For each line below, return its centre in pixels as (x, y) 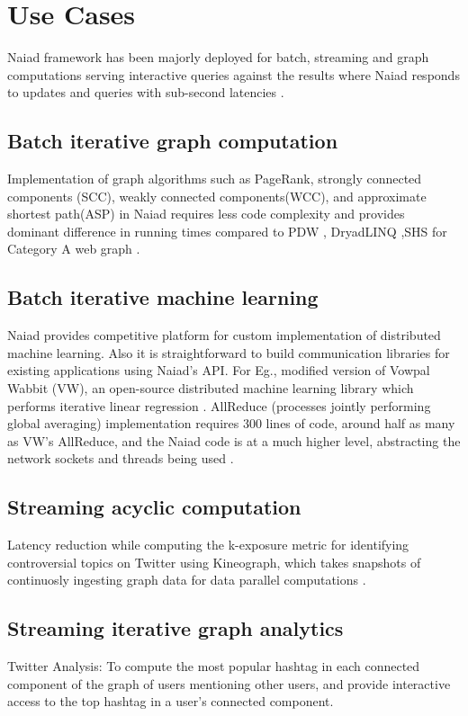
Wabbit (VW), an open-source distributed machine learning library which (211, 388)
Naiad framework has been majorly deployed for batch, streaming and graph (218, 57)
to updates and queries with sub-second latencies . (146, 92)
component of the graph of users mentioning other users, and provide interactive (229, 683)
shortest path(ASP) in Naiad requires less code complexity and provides (206, 214)
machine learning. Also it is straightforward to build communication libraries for (229, 352)
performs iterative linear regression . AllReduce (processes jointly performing (219, 405)
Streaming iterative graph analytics (175, 628)
